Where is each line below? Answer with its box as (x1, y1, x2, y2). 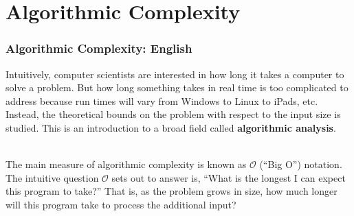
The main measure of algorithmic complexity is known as (5, 157, 247, 171)
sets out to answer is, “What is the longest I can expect (111, 170, 346, 184)
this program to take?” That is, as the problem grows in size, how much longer (5, 184, 338, 198)
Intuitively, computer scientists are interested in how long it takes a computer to (5, 67, 344, 81)
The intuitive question (5, 170, 99, 184)
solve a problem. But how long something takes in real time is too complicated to (5, 80, 349, 95)
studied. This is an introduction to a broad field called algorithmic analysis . (5, 120, 336, 134)
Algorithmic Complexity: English (5, 40, 192, 57)
